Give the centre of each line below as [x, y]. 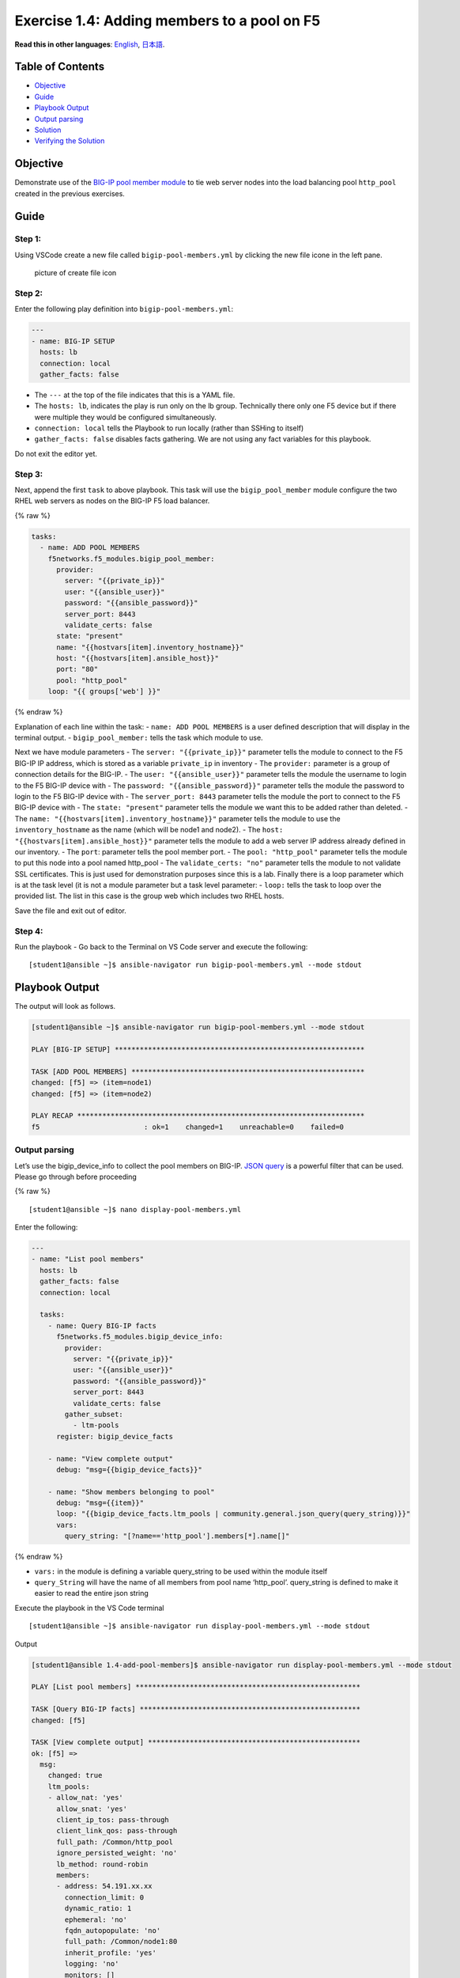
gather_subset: [94, 1414]
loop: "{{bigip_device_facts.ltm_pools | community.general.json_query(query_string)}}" [234, 1514]
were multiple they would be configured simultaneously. [126, 417]
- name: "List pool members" [88, 1259]
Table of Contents [60, 67]
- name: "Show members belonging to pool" [131, 1492]
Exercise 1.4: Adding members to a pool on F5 [168, 21]
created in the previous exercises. [70, 193]
